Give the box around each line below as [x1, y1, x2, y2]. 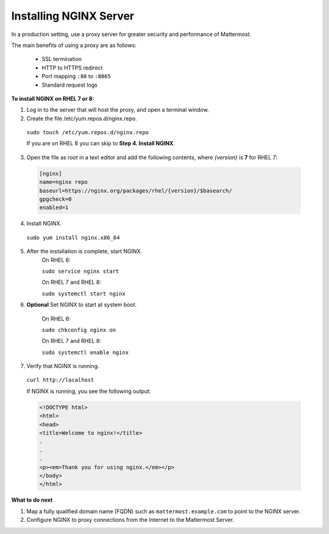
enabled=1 [39, 204, 69, 211]
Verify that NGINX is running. [26, 363, 100, 370]
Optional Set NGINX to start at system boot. [26, 301, 137, 308]
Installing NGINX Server [11, 9, 135, 23]
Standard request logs [41, 81, 97, 88]
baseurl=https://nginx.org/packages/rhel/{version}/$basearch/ [39, 187, 233, 194]
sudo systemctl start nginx [41, 290, 126, 297]
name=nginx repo [39, 179, 88, 186]
